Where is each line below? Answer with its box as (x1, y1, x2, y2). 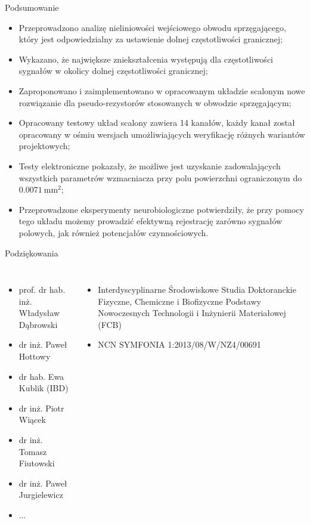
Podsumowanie (5, 1, 59, 13)
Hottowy (18, 350, 51, 363)
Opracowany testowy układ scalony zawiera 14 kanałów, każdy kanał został (18, 116, 295, 129)
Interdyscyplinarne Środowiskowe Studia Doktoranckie (98, 283, 296, 296)
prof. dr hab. (18, 283, 66, 296)
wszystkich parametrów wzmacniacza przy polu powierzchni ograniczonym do (18, 171, 302, 184)
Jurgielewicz (18, 488, 63, 501)
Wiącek (18, 413, 46, 426)
